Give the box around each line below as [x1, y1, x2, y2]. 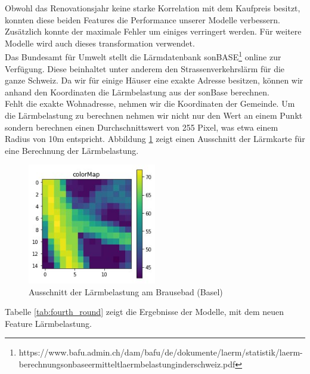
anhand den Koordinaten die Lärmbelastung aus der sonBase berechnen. [5, 85, 269, 98]
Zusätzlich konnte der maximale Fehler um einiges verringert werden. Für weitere [5, 25, 302, 38]
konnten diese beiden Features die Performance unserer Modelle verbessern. [5, 13, 280, 26]
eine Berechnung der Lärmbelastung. [5, 144, 139, 156]
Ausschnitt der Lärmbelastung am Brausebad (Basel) [29, 285, 223, 298]
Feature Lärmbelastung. [5, 317, 92, 329]
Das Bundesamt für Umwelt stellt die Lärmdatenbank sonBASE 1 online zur [5, 49, 281, 63]
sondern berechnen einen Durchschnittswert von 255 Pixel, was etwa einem [5, 120, 278, 133]
